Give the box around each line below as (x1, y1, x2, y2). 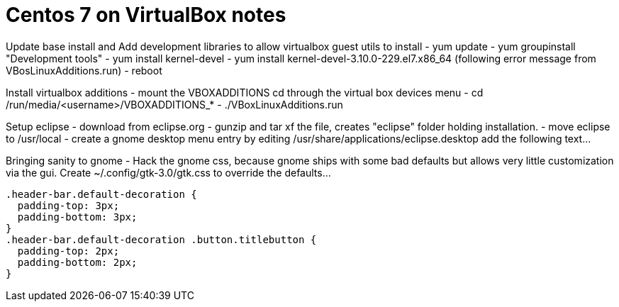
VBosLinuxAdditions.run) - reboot (6, 64, 162, 77)
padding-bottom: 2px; (17, 256, 138, 268)
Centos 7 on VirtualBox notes (6, 3, 286, 27)
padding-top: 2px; (17, 245, 120, 257)
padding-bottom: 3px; (17, 211, 138, 223)
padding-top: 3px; (17, 199, 120, 211)
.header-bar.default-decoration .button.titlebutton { (6, 233, 317, 245)
